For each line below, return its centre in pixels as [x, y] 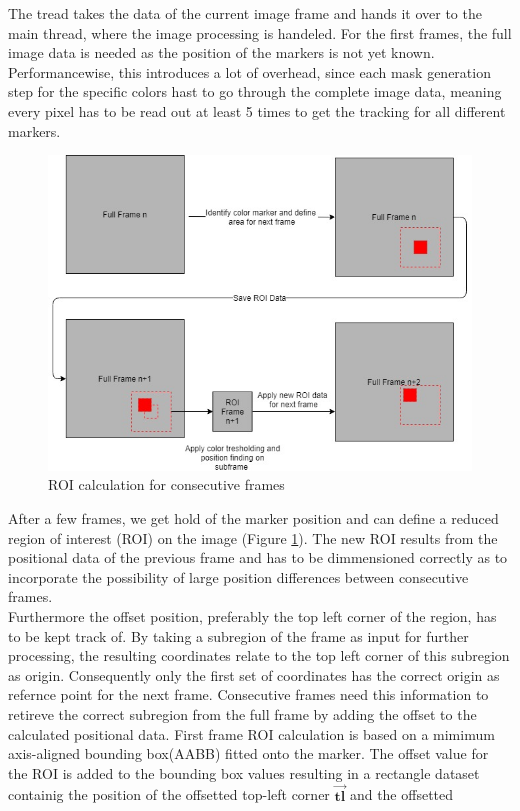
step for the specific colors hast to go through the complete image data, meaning [255, 91]
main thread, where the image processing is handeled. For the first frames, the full [260, 32]
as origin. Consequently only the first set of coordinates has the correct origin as [254, 674]
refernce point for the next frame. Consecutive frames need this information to [248, 694]
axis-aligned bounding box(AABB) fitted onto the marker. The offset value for [248, 753]
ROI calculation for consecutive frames [166, 484]
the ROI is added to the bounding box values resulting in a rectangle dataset [244, 772]
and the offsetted [401, 794]
